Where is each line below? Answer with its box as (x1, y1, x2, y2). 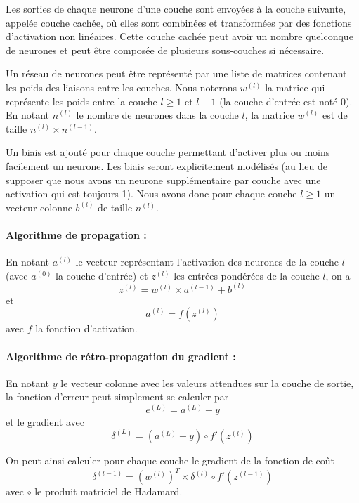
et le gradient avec (6, 414, 85, 429)
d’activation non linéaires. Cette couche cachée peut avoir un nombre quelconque (6, 29, 353, 44)
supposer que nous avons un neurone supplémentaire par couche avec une (6, 172, 321, 187)
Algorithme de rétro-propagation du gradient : (6, 348, 236, 363)
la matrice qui (265, 79, 325, 94)
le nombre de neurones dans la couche (76, 107, 239, 122)
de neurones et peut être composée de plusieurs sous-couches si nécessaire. (6, 42, 325, 57)
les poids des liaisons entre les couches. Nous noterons (6, 79, 237, 94)
